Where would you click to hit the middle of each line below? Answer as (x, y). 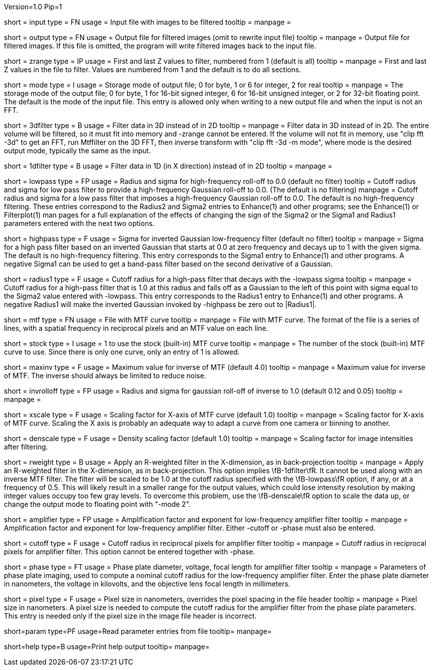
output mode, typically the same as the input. (78, 151)
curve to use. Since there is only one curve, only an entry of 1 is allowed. (122, 352)
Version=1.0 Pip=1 (33, 7)
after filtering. (26, 447)
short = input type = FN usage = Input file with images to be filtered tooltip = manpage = (148, 22)
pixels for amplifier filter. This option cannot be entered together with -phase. (130, 552)
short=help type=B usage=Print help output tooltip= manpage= (107, 647)
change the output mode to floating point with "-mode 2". (97, 504)
